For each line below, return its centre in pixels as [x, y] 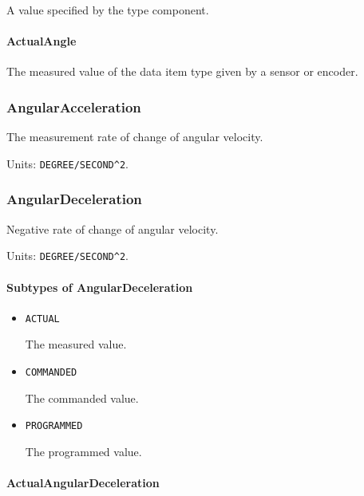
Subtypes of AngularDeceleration [100, 287]
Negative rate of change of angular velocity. [113, 228]
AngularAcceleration [74, 106]
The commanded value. [82, 398]
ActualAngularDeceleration [83, 483]
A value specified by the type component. [108, 10]
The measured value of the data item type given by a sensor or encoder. [182, 71]
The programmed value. [83, 451]
